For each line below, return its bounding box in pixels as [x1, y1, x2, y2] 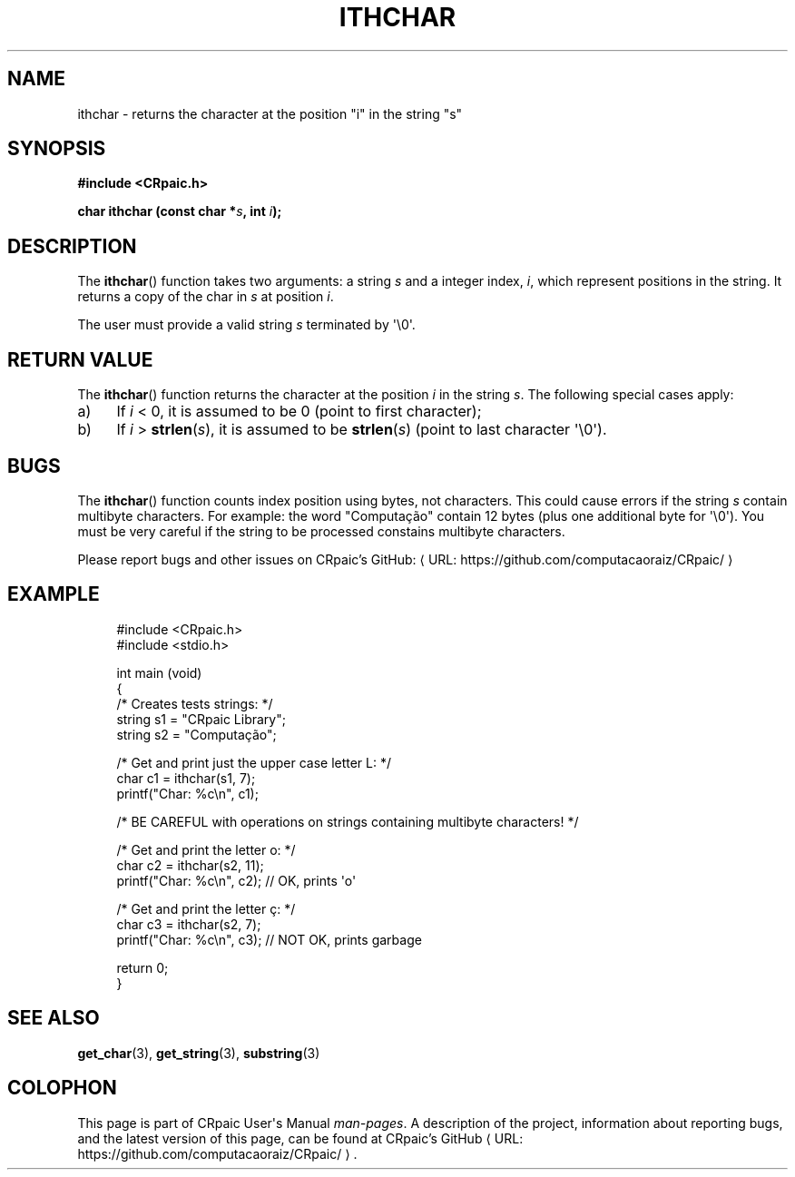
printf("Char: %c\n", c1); [116, 785, 259, 801]
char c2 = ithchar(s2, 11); [116, 857, 264, 873]
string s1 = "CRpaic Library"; [116, 711, 286, 727]
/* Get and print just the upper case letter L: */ [116, 754, 392, 770]
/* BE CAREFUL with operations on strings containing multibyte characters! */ [116, 813, 579, 829]
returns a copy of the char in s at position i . [77, 289, 334, 305]
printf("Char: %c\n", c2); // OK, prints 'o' [116, 872, 357, 888]
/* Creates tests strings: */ [116, 695, 273, 711]
